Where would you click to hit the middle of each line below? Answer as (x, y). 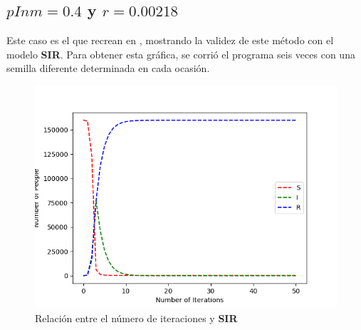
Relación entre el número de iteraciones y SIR (136, 318)
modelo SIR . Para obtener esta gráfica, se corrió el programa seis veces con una (181, 54)
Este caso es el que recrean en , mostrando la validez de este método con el (170, 40)
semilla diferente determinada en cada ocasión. (108, 68)
